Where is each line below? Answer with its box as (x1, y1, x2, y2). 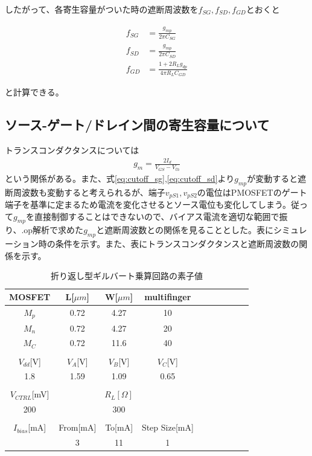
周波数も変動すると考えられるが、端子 (13, 185, 165, 198)
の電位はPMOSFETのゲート (197, 185, 307, 198)
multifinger (144, 291, 191, 303)
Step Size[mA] (141, 421, 194, 434)
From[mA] (59, 421, 97, 434)
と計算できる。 (5, 86, 64, 98)
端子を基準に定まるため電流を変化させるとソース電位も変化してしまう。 (5, 198, 291, 211)
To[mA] (105, 421, 133, 434)
